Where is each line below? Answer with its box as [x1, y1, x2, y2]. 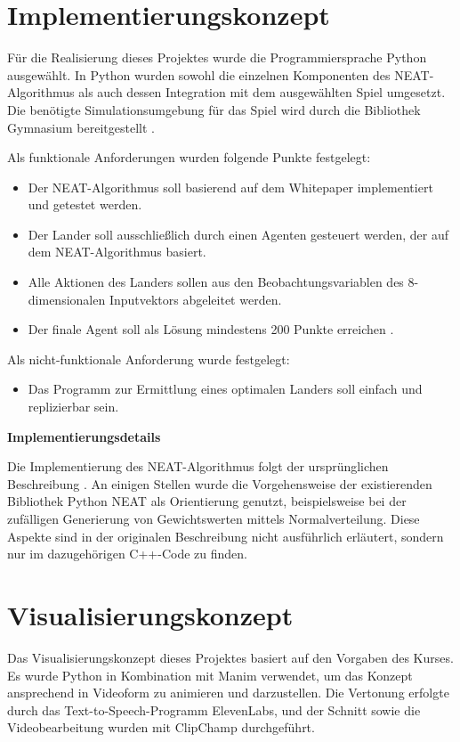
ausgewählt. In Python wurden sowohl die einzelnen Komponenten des [7, 65, 391, 84]
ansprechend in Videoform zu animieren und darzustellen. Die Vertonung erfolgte [7, 683, 449, 702]
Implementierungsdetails [7, 427, 161, 445]
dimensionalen [28, 289, 106, 308]
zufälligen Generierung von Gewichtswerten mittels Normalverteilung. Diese [7, 510, 420, 527]
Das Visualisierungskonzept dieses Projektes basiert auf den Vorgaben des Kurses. [7, 648, 454, 666]
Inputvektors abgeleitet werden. [109, 289, 282, 308]
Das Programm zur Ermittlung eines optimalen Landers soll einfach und [28, 379, 423, 398]
